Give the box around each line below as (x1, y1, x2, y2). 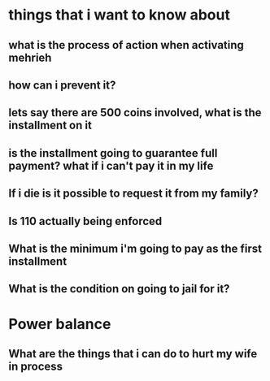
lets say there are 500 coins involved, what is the (8, 106, 262, 119)
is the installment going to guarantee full (8, 146, 218, 160)
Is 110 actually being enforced (8, 214, 163, 228)
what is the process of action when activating (8, 38, 244, 52)
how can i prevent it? (8, 78, 116, 92)
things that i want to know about (8, 6, 230, 24)
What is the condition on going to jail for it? (8, 282, 230, 296)
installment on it (8, 119, 92, 132)
